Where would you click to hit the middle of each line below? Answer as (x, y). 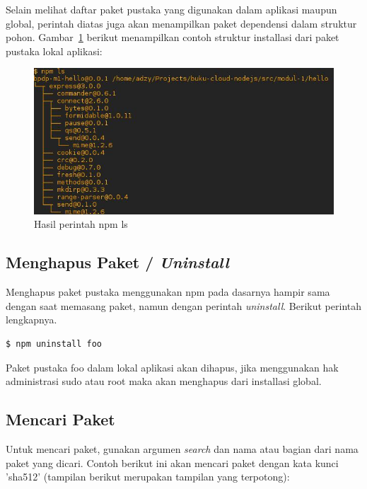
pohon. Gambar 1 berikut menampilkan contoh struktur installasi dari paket (173, 37)
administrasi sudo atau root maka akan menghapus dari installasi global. (164, 381)
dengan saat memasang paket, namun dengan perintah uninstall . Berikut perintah (184, 305)
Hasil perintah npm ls (81, 224)
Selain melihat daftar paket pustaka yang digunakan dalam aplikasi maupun (171, 9)
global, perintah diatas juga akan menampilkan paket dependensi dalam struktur (181, 23)
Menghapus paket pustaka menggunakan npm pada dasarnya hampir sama (168, 292)
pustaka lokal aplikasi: (54, 51)
